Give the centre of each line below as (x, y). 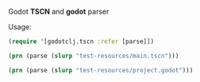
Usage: (20, 27)
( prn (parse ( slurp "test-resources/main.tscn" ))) (94, 56)
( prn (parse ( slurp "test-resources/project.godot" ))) (101, 70)
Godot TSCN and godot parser (59, 12)
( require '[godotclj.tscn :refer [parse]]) (81, 41)
